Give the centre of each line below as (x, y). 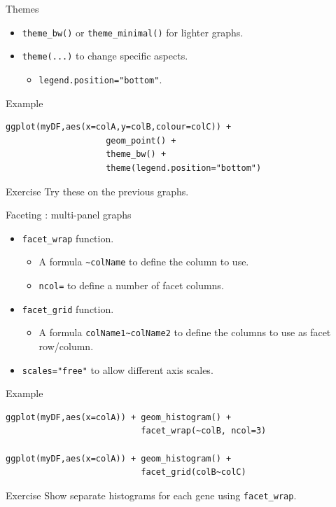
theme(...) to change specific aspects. (105, 56)
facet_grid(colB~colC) (194, 472)
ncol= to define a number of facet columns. (131, 285)
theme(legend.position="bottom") (184, 168)
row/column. (66, 346)
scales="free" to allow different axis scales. (118, 369)
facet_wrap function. (68, 238)
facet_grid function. (68, 308)
